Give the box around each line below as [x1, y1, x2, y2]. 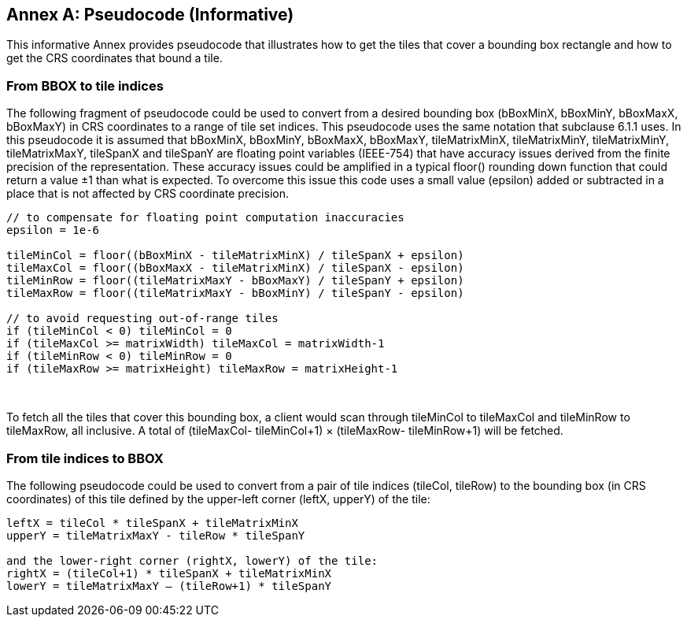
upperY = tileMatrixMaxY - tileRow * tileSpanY [6, 528, 305, 542]
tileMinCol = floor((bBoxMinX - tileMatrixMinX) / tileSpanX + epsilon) [6, 249, 464, 262]
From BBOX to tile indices [6, 77, 164, 94]
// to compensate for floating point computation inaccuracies [6, 211, 404, 224]
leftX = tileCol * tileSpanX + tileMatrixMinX [6, 516, 298, 529]
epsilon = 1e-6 [6, 224, 100, 237]
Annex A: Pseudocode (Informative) [6, 5, 294, 24]
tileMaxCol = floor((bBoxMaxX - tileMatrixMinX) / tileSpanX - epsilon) [6, 261, 464, 275]
